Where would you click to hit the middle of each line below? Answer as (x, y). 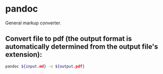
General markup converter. (33, 23)
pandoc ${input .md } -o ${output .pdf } (45, 66)
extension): (24, 54)
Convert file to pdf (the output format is (69, 39)
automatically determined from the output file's (82, 47)
